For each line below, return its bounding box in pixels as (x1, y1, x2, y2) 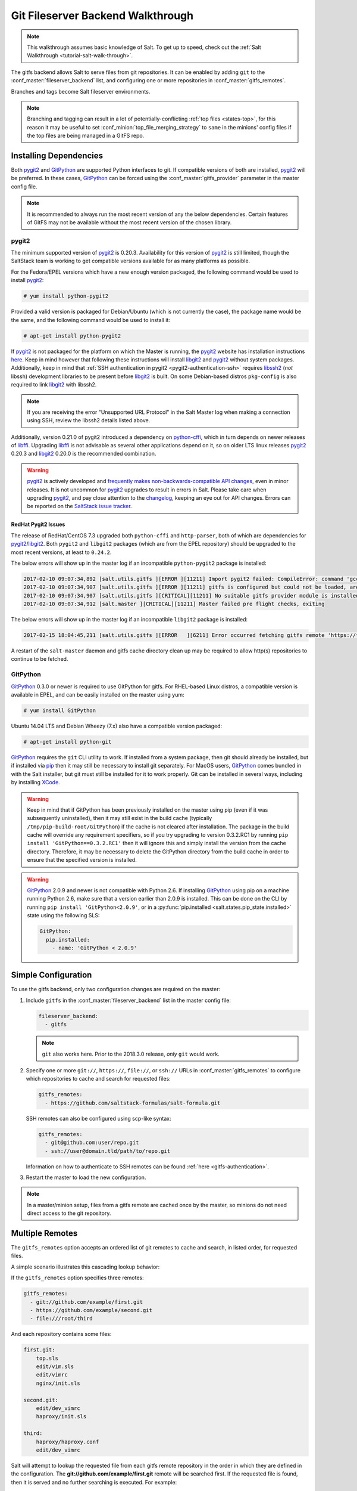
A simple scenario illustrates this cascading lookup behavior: (11, 1263, 160, 1270)
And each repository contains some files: (11, 1331, 112, 1338)
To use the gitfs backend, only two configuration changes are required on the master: (11, 986, 221, 993)
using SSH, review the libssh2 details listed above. (27, 417, 151, 424)
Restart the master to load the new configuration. (26, 1174, 146, 1181)
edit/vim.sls (36, 1363, 74, 1370)
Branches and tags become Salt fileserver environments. (11, 88, 151, 95)
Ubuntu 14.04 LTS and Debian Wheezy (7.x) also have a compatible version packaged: (11, 722, 223, 729)
